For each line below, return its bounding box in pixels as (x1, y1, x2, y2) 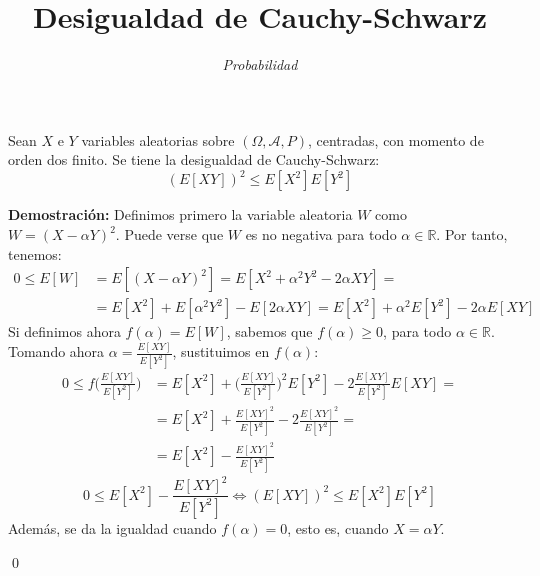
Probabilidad (222, 54, 298, 75)
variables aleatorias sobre (81, 129, 235, 150)
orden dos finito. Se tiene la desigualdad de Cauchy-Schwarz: (8, 149, 380, 170)
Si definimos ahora (8, 321, 121, 342)
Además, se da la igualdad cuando (8, 517, 217, 538)
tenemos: (8, 243, 62, 264)
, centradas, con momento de (307, 129, 484, 150)
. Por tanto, (436, 224, 508, 244)
